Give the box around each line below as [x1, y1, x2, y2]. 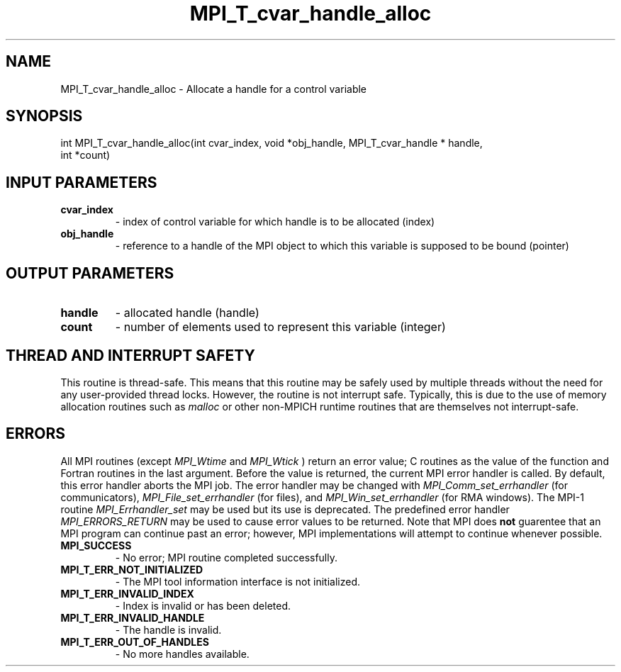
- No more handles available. [115, 647, 250, 660]
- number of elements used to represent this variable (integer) [115, 320, 446, 335]
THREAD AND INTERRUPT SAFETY [6, 346, 255, 364]
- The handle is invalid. [115, 623, 222, 636]
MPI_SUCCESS [60, 539, 132, 551]
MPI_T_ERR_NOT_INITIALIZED [60, 563, 203, 576]
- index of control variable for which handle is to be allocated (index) [115, 215, 435, 228]
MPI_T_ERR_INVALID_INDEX [60, 587, 194, 600]
